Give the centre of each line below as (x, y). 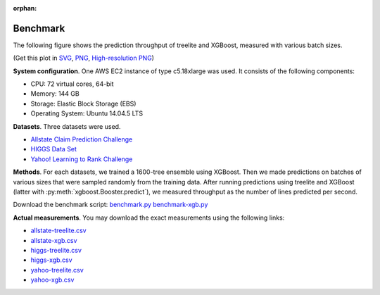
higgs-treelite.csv (56, 250)
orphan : (25, 8)
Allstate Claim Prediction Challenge (82, 139)
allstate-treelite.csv (59, 231)
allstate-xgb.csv (54, 240)
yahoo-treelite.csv (57, 270)
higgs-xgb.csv (52, 260)
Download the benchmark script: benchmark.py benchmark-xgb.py (110, 205)
